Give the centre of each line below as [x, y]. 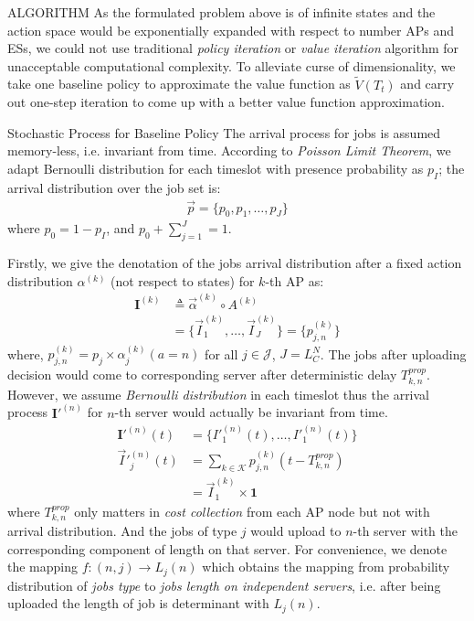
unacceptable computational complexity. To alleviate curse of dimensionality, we [232, 65]
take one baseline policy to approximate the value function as [179, 84]
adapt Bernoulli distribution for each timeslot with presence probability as [216, 168]
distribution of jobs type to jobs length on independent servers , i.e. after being [224, 585]
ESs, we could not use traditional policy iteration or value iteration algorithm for [233, 48]
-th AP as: [295, 280]
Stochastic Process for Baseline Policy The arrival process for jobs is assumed [224, 132]
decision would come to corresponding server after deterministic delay [202, 375]
